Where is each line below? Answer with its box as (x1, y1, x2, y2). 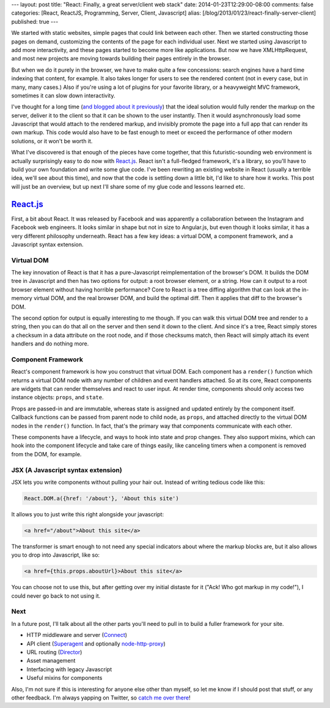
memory (11, 295, 33, 302)
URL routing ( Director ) (26, 648, 82, 655)
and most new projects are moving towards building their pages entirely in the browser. (11, 55, 231, 62)
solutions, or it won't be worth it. (11, 137, 93, 145)
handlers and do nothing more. (11, 340, 89, 347)
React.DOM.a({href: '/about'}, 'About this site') (24, 495, 180, 502)
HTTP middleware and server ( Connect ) (26, 631, 128, 639)
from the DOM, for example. (11, 450, 82, 458)
